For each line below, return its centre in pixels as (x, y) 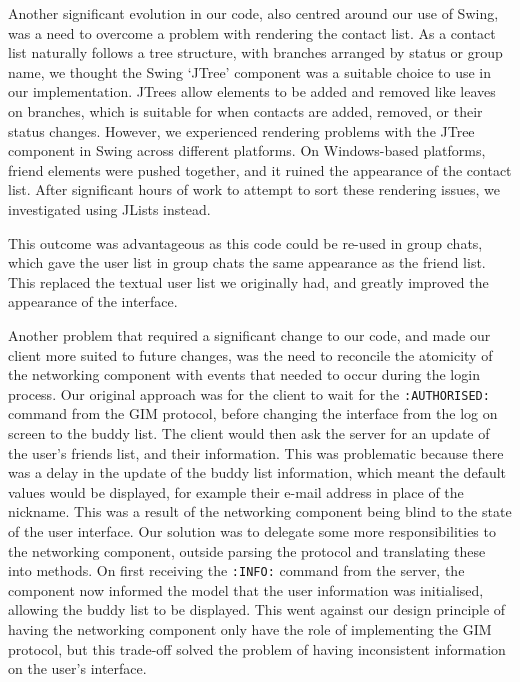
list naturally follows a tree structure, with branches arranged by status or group (255, 52)
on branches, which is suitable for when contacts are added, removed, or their (245, 110)
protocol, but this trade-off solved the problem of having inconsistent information (257, 648)
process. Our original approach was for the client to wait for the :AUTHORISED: (249, 393)
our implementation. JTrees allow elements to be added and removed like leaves (252, 91)
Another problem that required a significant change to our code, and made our (249, 334)
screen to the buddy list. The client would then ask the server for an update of (249, 432)
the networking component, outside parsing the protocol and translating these (247, 550)
